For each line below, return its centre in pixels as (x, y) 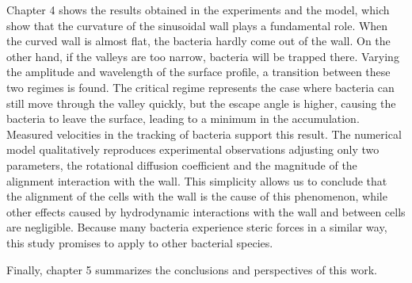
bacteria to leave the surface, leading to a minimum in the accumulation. (183, 119)
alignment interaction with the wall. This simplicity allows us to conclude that (197, 180)
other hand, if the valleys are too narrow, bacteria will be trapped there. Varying (203, 56)
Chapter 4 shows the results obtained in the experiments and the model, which (198, 10)
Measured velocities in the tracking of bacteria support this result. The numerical (204, 134)
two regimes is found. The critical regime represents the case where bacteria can (200, 87)
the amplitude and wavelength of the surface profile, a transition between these (198, 72)
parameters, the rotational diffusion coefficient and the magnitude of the (182, 164)
